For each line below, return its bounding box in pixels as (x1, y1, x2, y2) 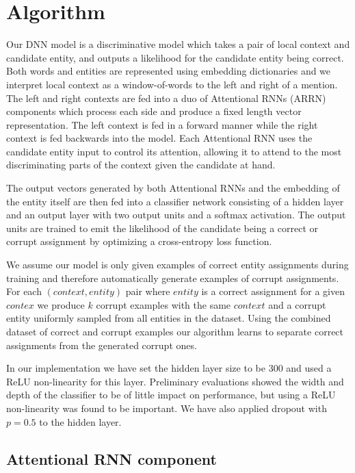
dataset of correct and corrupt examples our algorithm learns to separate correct (6, 324, 344, 338)
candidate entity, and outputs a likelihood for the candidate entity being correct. (6, 50, 344, 64)
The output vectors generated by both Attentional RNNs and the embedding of (6, 181, 340, 195)
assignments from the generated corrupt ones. (6, 337, 197, 352)
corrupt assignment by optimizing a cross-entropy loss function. (6, 234, 272, 248)
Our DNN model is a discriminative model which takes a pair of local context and (6, 37, 350, 51)
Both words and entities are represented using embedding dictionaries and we (6, 64, 331, 78)
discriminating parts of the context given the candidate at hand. (6, 157, 276, 172)
